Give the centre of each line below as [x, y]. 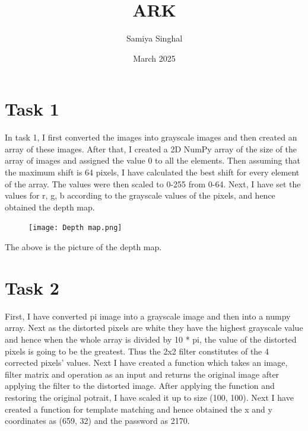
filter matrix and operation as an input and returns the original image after [142, 374]
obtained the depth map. [50, 207]
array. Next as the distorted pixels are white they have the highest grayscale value [154, 328]
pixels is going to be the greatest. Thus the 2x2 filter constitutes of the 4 [137, 351]
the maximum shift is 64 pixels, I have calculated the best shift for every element [152, 172]
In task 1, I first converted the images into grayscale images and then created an [151, 137]
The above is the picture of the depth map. [83, 247]
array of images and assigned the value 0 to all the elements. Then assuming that [153, 160]
